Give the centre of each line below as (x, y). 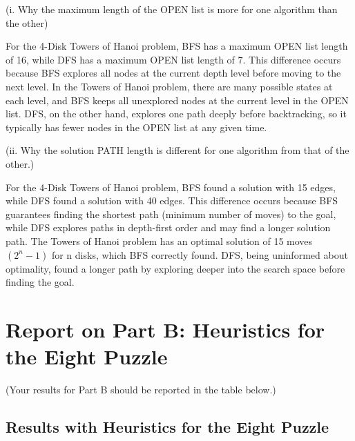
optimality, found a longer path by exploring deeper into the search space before (175, 268)
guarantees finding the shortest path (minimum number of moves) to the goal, (171, 214)
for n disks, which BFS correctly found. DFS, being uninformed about (200, 254)
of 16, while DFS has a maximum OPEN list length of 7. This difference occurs (173, 59)
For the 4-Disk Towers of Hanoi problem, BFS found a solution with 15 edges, (171, 187)
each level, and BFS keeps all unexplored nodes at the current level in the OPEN (177, 100)
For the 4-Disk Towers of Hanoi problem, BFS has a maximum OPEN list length (177, 46)
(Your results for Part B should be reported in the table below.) (141, 389)
